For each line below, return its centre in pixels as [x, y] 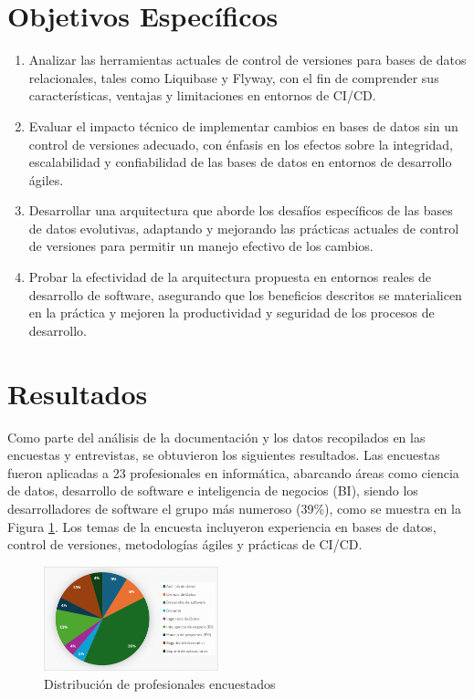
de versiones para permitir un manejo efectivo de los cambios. [201, 246]
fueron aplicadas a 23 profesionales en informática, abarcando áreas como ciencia [233, 472]
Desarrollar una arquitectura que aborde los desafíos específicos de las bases [241, 210]
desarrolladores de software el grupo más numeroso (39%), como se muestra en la [234, 508]
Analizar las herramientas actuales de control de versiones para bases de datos [248, 60]
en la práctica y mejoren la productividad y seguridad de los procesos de [232, 313]
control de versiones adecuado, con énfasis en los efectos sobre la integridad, [241, 144]
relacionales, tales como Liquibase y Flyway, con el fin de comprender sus [234, 77]
